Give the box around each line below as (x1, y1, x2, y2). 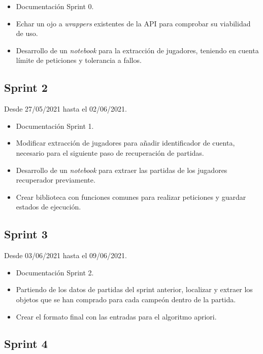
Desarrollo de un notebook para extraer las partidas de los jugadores (16, 164, 227, 175)
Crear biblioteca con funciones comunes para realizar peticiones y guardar (16, 191, 246, 202)
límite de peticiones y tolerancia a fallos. (16, 55, 142, 65)
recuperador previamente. (16, 174, 95, 185)
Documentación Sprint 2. (16, 267, 94, 277)
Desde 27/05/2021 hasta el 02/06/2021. (4, 103, 127, 114)
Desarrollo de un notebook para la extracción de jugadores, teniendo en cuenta (16, 45, 259, 55)
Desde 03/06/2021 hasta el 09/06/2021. (4, 250, 127, 261)
